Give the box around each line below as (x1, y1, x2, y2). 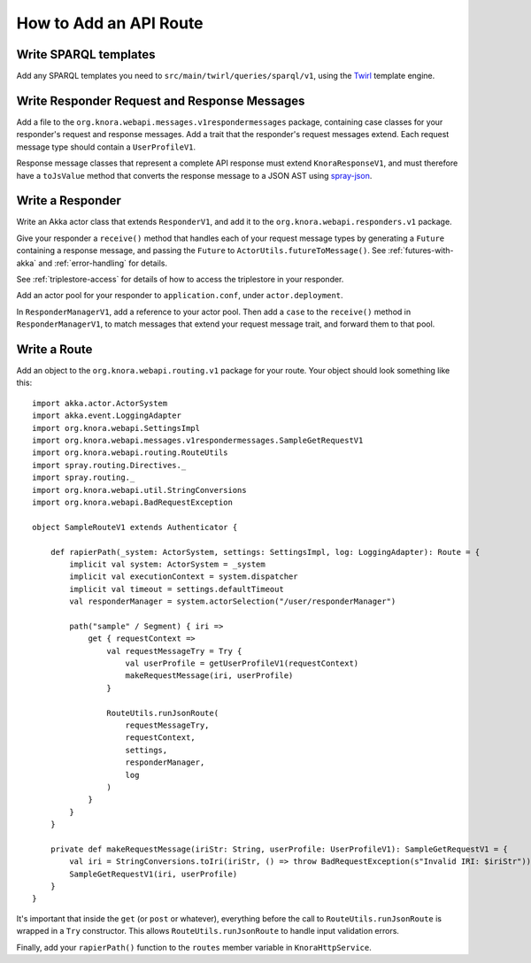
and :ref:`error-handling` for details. (38, 258, 168, 268)
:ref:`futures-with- (388, 245, 455, 256)
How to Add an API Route (16, 13, 204, 33)
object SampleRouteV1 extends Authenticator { (32, 522, 238, 532)
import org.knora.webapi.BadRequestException (32, 497, 234, 507)
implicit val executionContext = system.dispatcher (69, 572, 298, 582)
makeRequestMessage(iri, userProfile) (125, 671, 294, 681)
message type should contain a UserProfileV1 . (16, 142, 196, 152)
